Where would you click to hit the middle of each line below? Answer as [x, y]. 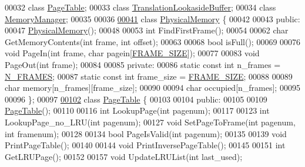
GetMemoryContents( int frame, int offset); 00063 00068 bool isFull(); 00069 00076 [153, 41]
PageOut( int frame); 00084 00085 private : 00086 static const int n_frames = [143, 64]
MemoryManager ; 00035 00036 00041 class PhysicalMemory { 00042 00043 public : [152, 18]
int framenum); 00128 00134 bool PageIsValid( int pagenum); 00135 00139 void [146, 133]
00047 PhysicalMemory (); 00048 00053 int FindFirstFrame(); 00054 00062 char [147, 30]
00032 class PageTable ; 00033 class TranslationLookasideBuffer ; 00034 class [140, 7]
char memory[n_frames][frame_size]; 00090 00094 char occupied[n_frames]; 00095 [152, 88]
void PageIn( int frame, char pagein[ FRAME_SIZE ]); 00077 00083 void [132, 53]
